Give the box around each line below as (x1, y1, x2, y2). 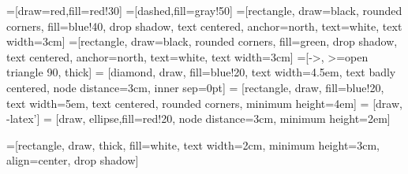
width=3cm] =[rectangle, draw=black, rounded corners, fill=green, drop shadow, (6, 33, 398, 50)
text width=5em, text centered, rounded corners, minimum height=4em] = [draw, (6, 94, 402, 111)
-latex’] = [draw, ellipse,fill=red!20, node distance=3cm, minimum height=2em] (6, 110, 391, 127)
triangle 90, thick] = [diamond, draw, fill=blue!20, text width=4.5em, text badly (6, 64, 396, 80)
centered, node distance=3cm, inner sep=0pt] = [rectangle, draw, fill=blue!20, (6, 79, 384, 95)
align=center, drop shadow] (6, 152, 139, 168)
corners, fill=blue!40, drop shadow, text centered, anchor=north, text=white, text (6, 17, 402, 34)
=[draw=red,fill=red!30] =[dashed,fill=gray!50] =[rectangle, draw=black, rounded (6, 2, 402, 18)
